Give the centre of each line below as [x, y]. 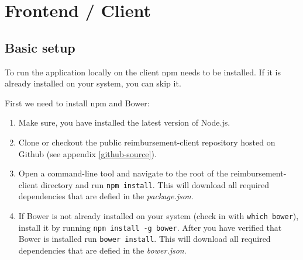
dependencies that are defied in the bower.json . [102, 250]
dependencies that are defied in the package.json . [106, 196]
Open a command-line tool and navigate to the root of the [123, 173]
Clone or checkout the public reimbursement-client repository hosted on [147, 142]
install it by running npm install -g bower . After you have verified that [150, 227]
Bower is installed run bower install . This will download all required [144, 239]
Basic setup [40, 47]
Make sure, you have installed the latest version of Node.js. [124, 122]
